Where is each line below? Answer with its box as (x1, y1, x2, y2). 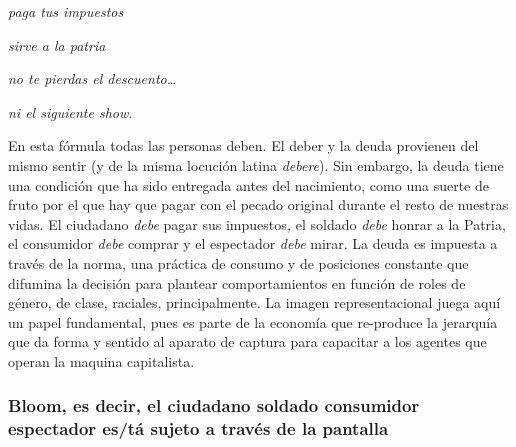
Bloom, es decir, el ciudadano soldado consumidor (8, 393, 420, 418)
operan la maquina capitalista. (8, 350, 195, 371)
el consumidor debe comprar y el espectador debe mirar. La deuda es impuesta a (8, 233, 498, 254)
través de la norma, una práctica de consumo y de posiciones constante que (8, 252, 469, 273)
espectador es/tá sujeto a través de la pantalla (8, 416, 389, 441)
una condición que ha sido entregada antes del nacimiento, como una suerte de (8, 174, 489, 195)
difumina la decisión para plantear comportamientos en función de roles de (8, 272, 466, 293)
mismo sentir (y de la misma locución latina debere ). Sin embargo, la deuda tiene (8, 154, 504, 175)
